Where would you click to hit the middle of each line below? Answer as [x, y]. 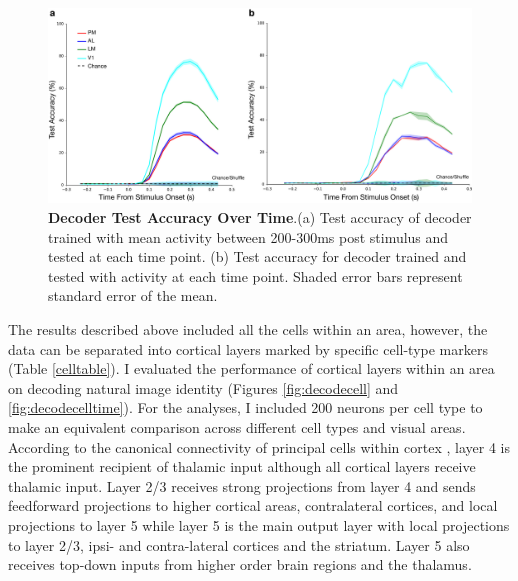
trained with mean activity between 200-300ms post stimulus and [248, 236]
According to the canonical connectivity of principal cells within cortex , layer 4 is [259, 446]
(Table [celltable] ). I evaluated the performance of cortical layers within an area [251, 368]
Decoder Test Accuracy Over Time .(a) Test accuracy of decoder [260, 217]
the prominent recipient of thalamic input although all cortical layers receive [242, 466]
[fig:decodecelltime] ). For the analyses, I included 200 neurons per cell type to [245, 407]
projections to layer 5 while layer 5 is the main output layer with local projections [259, 524]
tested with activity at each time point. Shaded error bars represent [255, 275]
